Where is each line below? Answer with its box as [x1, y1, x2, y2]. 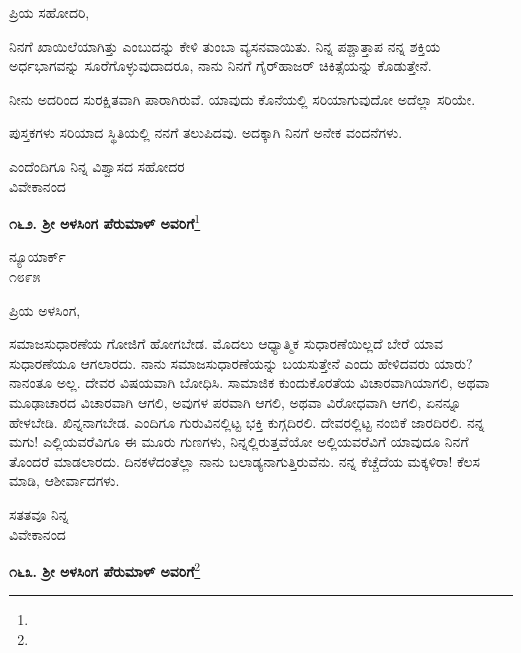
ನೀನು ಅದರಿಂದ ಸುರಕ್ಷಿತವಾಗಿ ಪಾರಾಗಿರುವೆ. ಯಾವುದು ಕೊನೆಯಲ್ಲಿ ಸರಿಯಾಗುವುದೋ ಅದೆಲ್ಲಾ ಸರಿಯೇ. [9, 88, 476, 109]
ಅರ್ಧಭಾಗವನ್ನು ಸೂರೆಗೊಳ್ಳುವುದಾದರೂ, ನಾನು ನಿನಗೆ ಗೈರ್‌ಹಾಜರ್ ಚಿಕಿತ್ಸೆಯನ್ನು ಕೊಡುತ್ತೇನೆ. [9, 55, 432, 76]
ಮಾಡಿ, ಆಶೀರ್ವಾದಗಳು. [9, 470, 120, 491]
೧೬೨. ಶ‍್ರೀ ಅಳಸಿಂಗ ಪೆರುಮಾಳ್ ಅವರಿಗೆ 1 [9, 210, 201, 233]
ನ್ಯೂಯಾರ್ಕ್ [9, 246, 66, 267]
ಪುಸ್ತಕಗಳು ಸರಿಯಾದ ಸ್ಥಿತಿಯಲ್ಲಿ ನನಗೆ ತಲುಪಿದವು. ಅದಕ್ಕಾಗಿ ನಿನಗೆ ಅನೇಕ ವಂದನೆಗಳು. [9, 122, 403, 143]
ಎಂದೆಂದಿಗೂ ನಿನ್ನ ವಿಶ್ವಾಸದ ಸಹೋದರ [9, 155, 185, 176]
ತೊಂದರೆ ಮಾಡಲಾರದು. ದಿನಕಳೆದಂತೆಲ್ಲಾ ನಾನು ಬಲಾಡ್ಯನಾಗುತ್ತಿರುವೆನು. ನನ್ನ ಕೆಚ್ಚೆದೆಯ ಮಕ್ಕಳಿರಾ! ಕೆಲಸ [9, 450, 480, 471]
